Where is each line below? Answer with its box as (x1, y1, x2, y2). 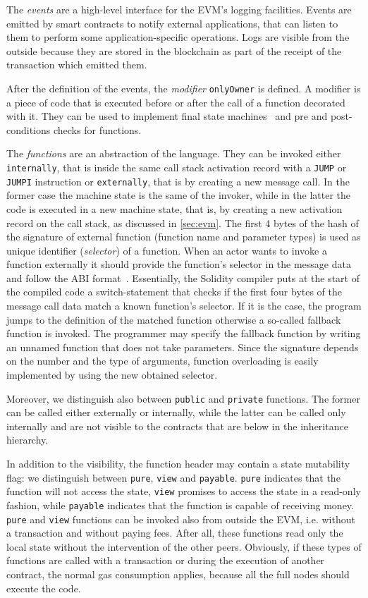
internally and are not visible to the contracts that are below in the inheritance (6, 418, 348, 433)
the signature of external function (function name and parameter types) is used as (6, 229, 361, 244)
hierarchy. (6, 432, 49, 447)
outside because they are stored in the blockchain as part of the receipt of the (6, 43, 342, 58)
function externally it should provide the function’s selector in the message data (6, 257, 351, 271)
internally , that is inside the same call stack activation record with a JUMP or (6, 160, 347, 174)
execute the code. (6, 580, 81, 595)
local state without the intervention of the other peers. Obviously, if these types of (6, 539, 362, 554)
